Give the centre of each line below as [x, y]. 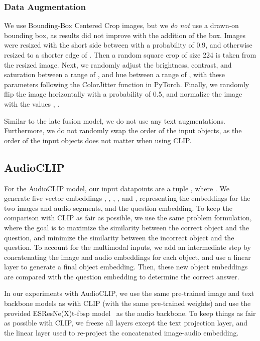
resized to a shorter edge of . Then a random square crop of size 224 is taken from [130, 55]
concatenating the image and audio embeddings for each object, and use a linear [127, 257]
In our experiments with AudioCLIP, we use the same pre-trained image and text [129, 293]
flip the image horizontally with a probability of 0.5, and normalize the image [123, 94]
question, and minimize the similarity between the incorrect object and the [119, 237]
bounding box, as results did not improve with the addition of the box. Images [125, 35]
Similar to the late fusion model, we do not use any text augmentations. [115, 120]
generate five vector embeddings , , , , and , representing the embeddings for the [127, 198]
